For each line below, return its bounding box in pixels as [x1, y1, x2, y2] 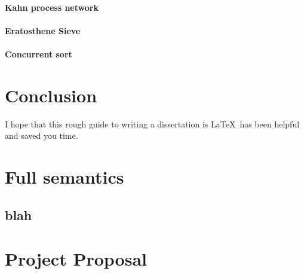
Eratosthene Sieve [5, 24, 81, 36]
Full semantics [5, 165, 124, 189]
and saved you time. [5, 129, 78, 142]
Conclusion [5, 83, 97, 107]
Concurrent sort [5, 47, 72, 60]
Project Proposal [5, 246, 147, 271]
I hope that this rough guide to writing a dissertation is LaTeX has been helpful [5, 117, 300, 130]
